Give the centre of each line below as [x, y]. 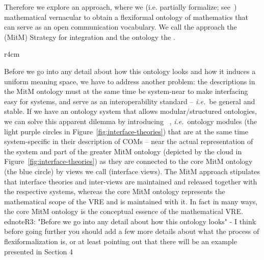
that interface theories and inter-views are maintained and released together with [131, 181]
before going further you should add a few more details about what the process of [132, 231]
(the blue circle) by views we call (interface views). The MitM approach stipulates [132, 171]
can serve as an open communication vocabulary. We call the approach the [121, 27]
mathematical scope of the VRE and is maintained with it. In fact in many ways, [131, 201]
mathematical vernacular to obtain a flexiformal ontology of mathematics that [126, 17]
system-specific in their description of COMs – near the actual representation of [129, 141]
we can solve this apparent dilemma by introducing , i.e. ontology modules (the [131, 121]
